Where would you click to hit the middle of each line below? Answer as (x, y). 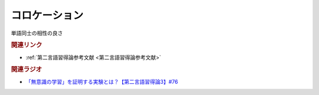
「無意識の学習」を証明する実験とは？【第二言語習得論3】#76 (102, 81)
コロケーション (47, 15)
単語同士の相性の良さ (37, 33)
